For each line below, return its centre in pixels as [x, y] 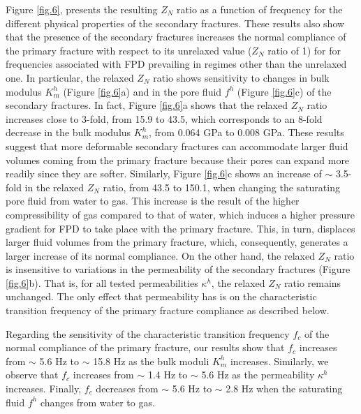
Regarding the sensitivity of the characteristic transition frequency [148, 333]
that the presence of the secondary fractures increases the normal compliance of [176, 37]
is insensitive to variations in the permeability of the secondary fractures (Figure [178, 269]
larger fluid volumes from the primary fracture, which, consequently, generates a [177, 242]
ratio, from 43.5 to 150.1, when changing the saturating [221, 187]
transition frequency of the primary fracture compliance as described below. [168, 310]
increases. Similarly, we [279, 361]
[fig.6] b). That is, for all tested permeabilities [102, 282]
